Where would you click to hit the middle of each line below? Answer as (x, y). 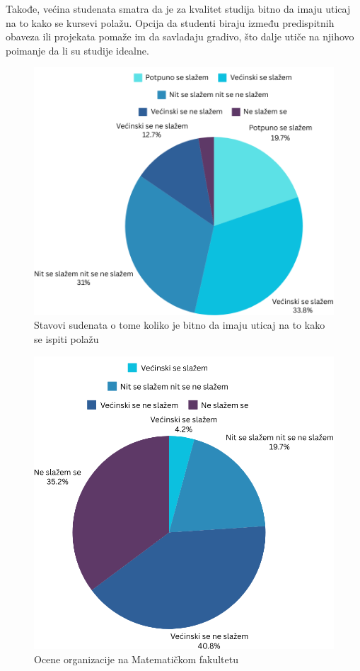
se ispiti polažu (66, 339)
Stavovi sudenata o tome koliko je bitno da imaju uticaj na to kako (180, 325)
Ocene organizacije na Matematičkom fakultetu (136, 659)
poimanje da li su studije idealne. (77, 50)
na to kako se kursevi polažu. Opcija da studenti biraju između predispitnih (170, 22)
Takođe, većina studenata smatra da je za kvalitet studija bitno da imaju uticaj (178, 9)
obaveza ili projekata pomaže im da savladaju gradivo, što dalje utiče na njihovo (180, 36)
